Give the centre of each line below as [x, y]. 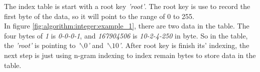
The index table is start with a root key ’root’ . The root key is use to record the [127, 6]
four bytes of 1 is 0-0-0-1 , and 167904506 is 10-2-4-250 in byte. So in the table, [126, 35]
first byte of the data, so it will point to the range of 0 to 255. [99, 16]
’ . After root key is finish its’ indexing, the [184, 45]
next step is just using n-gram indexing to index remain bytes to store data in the [130, 55]
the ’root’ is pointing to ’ [42, 45]
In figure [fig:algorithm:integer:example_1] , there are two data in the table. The [127, 26]
